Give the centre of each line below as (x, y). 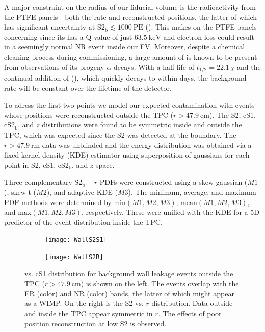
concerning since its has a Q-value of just (68, 36)
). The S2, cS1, (232, 114)
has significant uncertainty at (50, 27)
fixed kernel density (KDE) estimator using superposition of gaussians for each (127, 155)
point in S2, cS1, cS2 (36, 164)
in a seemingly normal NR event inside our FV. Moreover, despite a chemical (125, 47)
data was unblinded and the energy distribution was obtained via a (147, 145)
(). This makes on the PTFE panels (201, 27)
